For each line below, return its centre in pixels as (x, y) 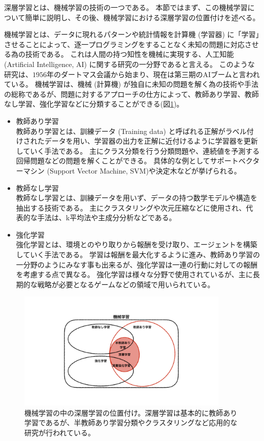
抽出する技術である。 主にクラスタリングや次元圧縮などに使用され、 (131, 207)
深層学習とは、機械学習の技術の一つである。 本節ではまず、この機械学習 (126, 7)
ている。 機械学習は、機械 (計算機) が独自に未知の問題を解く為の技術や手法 (131, 84)
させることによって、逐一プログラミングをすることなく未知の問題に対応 (124, 44)
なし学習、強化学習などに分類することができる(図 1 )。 (94, 104)
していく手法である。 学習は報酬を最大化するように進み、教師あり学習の (138, 255)
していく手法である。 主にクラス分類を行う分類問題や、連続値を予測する (138, 150)
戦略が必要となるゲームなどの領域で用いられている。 (126, 284)
